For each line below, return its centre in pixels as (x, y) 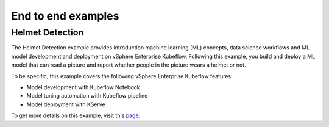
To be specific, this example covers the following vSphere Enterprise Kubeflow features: (122, 76)
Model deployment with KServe (66, 104)
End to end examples (65, 16)
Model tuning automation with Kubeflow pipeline (87, 96)
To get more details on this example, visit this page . (76, 115)
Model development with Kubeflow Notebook (83, 87)
